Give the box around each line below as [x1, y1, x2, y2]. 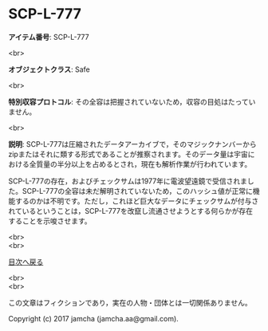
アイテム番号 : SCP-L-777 [8, 32, 89, 41]
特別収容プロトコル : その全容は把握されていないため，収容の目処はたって [8, 97, 249, 106]
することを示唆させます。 [8, 216, 92, 226]
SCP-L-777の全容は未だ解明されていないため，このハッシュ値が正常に [22, 186, 253, 195]
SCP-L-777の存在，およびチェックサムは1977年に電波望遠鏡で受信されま [8, 176, 248, 186]
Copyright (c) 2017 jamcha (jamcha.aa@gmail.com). [8, 313, 179, 323]
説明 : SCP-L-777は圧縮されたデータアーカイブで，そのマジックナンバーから [8, 139, 257, 148]
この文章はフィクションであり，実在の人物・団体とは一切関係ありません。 [8, 298, 253, 307]
